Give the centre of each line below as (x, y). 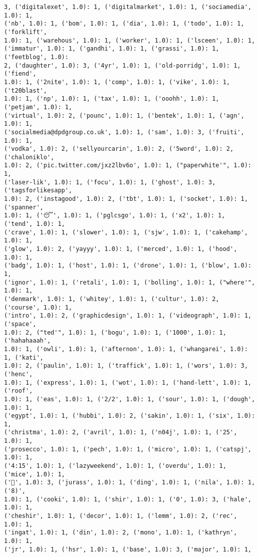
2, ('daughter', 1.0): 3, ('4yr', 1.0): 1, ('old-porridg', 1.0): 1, (122, 65)
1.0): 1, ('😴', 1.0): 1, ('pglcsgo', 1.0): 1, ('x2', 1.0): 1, (115, 216)
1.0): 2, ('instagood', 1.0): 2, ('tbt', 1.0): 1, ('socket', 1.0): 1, (126, 199)
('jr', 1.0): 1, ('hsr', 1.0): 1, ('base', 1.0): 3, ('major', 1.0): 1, (128, 549)
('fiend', (20, 74)
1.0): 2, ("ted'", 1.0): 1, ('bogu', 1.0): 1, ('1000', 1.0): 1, (115, 332)
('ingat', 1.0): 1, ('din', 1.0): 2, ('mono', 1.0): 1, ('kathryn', (121, 533)
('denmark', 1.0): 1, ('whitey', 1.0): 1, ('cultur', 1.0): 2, (112, 299)
